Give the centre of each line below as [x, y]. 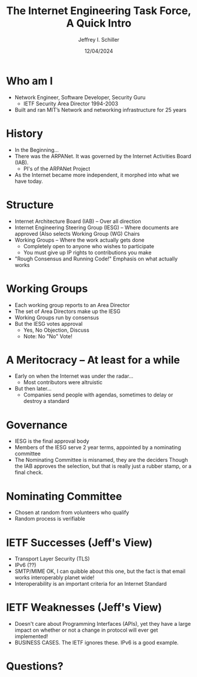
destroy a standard [46, 401]
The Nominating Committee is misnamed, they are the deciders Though [101, 460]
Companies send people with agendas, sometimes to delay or [98, 395]
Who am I [29, 81]
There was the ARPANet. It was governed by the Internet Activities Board [103, 156]
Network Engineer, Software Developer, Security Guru [80, 97]
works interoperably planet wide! [54, 578]
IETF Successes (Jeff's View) [79, 543]
